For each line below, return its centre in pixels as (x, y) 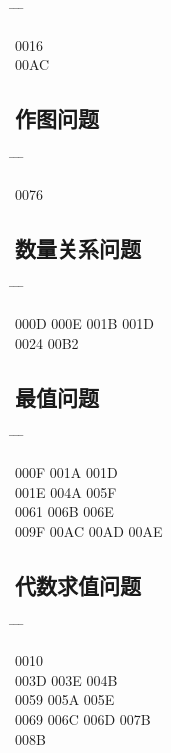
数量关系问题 (78, 247)
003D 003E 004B (66, 679)
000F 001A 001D (66, 471)
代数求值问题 (78, 584)
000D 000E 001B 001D (84, 322)
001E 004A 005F (66, 491)
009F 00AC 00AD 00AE (89, 530)
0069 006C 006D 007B (83, 718)
